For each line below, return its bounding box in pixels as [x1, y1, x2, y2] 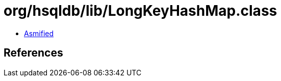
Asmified [24, 29, 54, 38]
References [4, 46, 63, 60]
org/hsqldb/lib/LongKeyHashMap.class [4, 2, 277, 19]
